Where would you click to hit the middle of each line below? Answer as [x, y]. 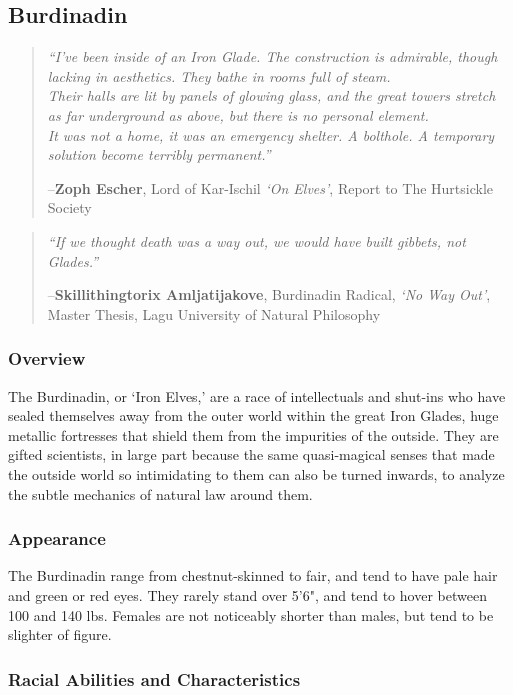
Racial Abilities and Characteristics [154, 678]
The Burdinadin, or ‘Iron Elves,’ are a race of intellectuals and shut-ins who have [257, 395]
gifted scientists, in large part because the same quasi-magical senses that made [251, 454]
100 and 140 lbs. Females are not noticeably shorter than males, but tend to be [251, 614]
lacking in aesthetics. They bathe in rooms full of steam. [219, 75]
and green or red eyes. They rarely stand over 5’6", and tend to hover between [247, 594]
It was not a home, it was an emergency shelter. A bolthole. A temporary [271, 134]
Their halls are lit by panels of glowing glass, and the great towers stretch [271, 95]
